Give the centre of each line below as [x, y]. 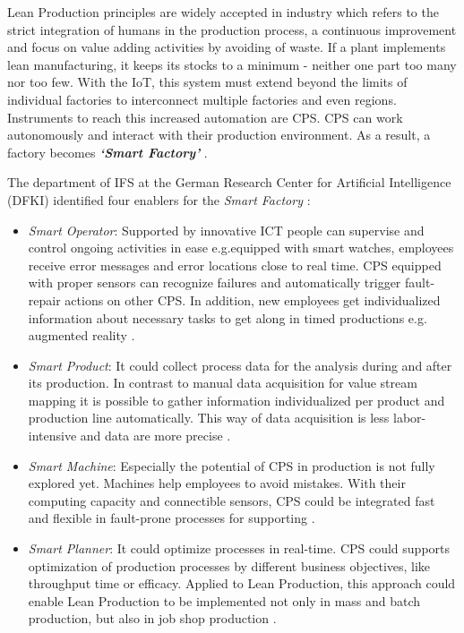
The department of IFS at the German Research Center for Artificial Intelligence [229, 182]
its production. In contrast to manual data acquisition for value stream [223, 383]
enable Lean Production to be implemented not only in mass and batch [224, 600]
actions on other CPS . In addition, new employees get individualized [253, 299]
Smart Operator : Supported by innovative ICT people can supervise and [226, 230]
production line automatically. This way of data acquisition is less [209, 418]
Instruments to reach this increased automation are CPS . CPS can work [205, 117]
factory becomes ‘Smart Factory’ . [107, 152]
